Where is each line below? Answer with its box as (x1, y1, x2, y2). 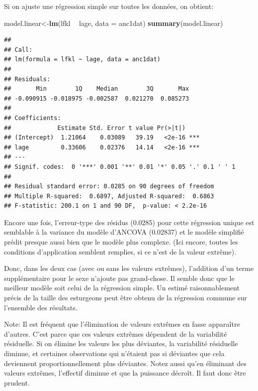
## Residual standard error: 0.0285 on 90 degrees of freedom (4, 183, 214, 190)
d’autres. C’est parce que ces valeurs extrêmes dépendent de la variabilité (4, 328, 227, 339)
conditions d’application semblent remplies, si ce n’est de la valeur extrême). (4, 246, 237, 257)
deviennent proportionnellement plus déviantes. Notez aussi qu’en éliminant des (4, 358, 247, 368)
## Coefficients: (4, 114, 61, 122)
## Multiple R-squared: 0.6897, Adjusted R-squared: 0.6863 (4, 192, 214, 200)
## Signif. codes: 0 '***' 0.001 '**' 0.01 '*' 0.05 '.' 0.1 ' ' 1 (4, 163, 236, 170)
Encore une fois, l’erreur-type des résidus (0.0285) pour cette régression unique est (4, 217, 255, 227)
